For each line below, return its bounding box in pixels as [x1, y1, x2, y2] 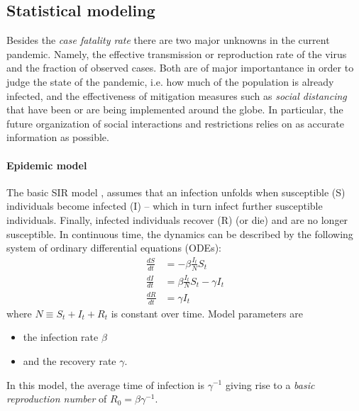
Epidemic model [6, 157, 87, 172]
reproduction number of [6, 391, 107, 406]
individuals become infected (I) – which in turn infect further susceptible [6, 198, 323, 213]
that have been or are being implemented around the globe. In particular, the [6, 102, 343, 117]
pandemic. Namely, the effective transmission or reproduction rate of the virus [6, 46, 347, 61]
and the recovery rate [23, 353, 116, 368]
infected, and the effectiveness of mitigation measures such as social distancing [6, 88, 347, 103]
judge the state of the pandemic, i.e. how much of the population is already [6, 74, 334, 89]
